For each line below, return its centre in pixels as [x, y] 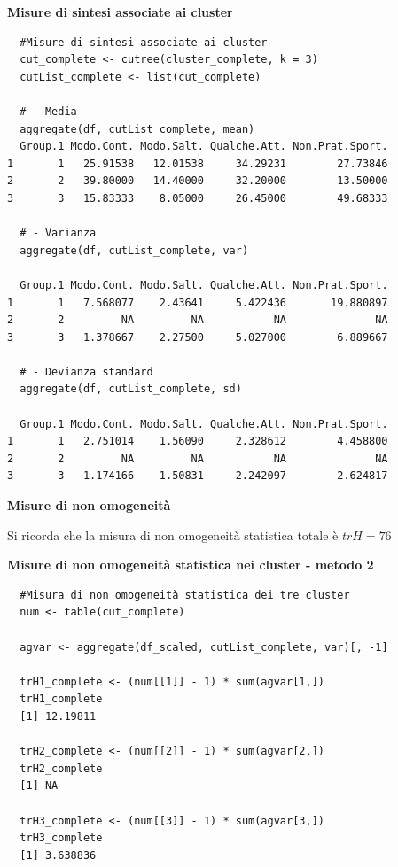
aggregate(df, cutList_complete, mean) [137, 129]
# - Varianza [58, 233]
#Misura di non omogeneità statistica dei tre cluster [185, 595]
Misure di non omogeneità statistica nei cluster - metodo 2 [191, 565]
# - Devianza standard [86, 372]
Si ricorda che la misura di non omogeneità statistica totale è [173, 534]
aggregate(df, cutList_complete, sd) [131, 389]
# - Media [48, 111]
